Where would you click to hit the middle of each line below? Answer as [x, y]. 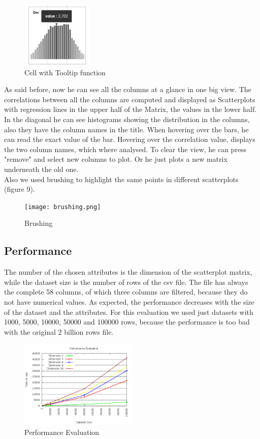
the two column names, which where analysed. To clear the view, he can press [125, 149]
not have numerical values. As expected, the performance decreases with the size [129, 302]
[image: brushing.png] [63, 207]
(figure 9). [20, 189]
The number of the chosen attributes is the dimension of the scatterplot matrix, [128, 272]
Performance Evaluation [62, 432]
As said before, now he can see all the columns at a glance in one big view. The [128, 89]
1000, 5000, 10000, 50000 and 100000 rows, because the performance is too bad [127, 322]
